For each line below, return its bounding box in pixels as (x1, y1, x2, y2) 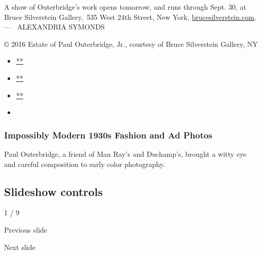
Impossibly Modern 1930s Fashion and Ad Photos (4, 128, 213, 141)
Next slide (4, 241, 36, 252)
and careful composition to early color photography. (4, 158, 165, 169)
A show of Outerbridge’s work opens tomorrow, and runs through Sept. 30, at (4, 2, 247, 12)
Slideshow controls (4, 183, 103, 199)
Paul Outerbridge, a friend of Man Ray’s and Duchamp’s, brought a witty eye (4, 148, 247, 159)
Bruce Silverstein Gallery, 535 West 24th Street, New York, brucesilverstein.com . (4, 11, 256, 22)
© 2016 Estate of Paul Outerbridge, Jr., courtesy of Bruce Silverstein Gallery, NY (4, 38, 258, 49)
